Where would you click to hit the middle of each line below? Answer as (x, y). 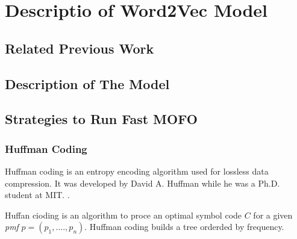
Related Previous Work (80, 48)
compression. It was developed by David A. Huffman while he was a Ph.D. (142, 183)
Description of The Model (87, 83)
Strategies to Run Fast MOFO (101, 119)
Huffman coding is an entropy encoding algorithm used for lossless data (137, 171)
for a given (273, 215)
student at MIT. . (37, 195)
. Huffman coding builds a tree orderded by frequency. (184, 227)
